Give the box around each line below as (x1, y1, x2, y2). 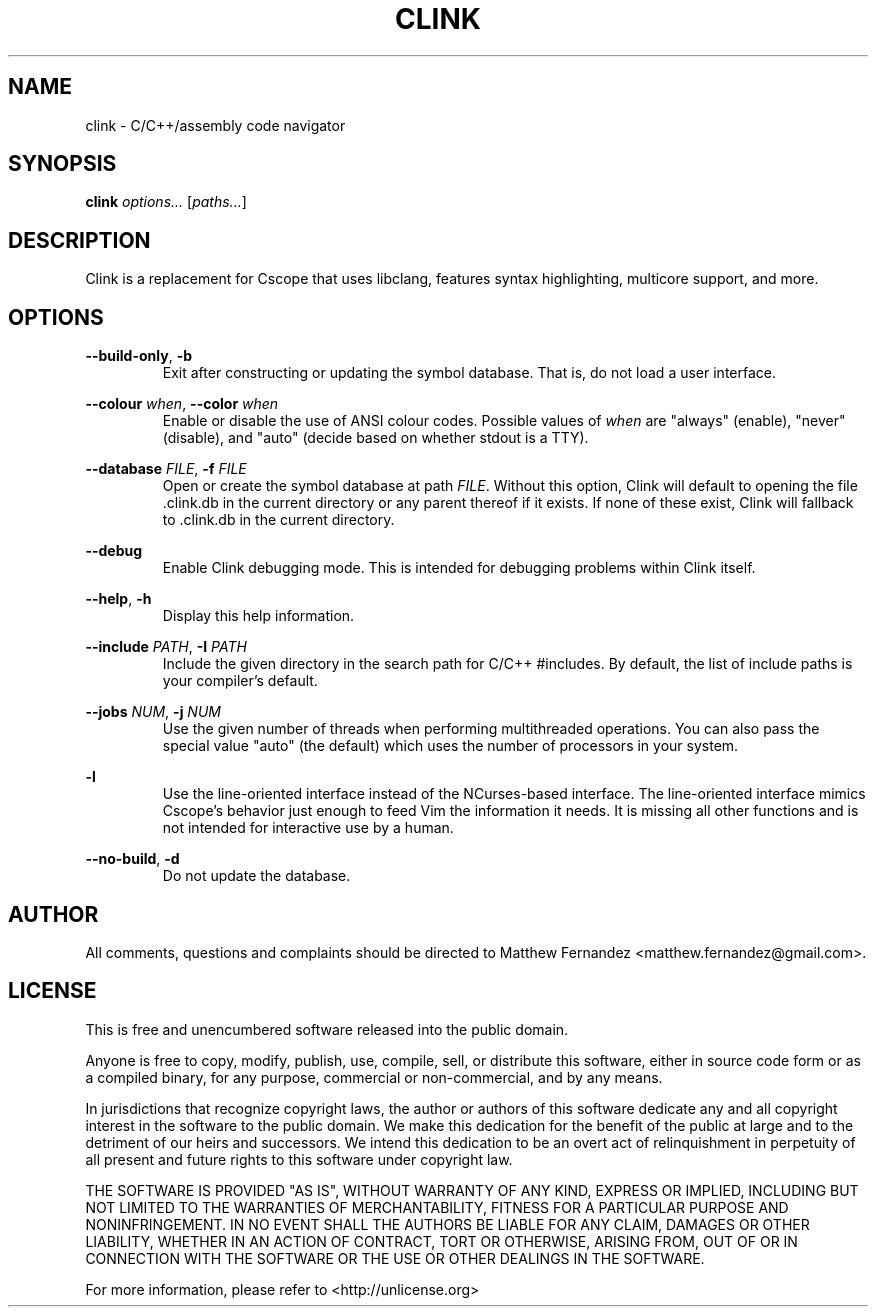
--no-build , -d (85, 850, 180, 868)
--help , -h (85, 590, 152, 608)
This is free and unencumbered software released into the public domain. (85, 1020, 569, 1038)
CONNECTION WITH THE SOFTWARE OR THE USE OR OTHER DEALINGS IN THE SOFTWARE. (85, 1249, 705, 1267)
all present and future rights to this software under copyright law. (85, 1150, 513, 1168)
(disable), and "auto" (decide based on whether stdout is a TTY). (162, 429, 589, 447)
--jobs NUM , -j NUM (85, 703, 221, 721)
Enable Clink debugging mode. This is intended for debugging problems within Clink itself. (162, 559, 756, 577)
